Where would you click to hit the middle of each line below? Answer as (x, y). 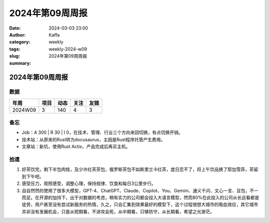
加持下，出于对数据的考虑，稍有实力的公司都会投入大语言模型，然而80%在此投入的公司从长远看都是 (156, 197)
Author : (17, 35)
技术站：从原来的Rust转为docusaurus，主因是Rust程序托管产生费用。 (93, 139)
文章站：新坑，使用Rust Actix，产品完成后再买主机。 (76, 147)
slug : (14, 56)
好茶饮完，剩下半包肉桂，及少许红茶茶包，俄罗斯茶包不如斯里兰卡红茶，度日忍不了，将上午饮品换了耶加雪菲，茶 (138, 169)
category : (20, 42)
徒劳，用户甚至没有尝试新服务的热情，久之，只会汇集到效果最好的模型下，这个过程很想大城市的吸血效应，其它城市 (140, 204)
